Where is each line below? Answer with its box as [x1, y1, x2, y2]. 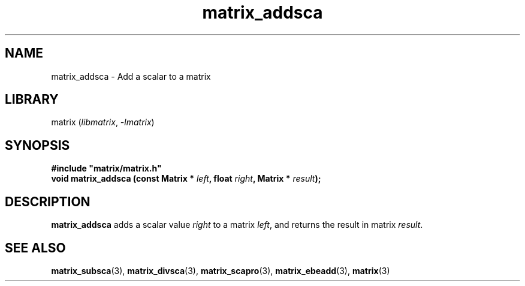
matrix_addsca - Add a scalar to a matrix [51, 71, 211, 82]
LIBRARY [5, 92, 59, 107]
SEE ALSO [5, 240, 66, 255]
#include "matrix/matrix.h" [51, 163, 162, 174]
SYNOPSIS [5, 137, 70, 153]
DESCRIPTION [5, 194, 90, 209]
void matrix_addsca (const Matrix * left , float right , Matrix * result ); [51, 173, 321, 184]
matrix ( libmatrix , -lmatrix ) [51, 117, 155, 128]
